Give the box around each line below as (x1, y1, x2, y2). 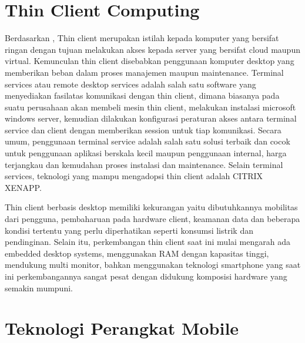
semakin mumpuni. (5, 281, 73, 294)
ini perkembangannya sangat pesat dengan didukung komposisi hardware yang (5, 270, 287, 282)
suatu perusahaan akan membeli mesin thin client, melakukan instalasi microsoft (5, 100, 296, 113)
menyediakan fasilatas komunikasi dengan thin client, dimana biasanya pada (5, 89, 280, 102)
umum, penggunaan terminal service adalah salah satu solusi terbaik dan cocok (5, 135, 290, 147)
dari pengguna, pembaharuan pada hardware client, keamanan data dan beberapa (5, 213, 300, 225)
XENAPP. (5, 181, 42, 193)
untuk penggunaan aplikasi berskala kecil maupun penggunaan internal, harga (5, 147, 287, 159)
